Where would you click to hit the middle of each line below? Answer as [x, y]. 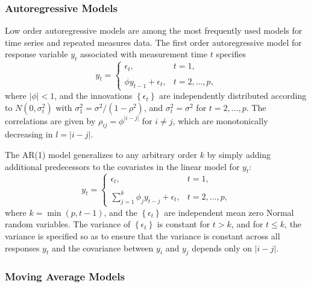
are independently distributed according [233, 96]
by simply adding [239, 155]
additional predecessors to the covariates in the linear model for [122, 166]
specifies [231, 54]
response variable [36, 54]
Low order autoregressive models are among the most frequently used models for [154, 30]
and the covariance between [102, 248]
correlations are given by [50, 120]
